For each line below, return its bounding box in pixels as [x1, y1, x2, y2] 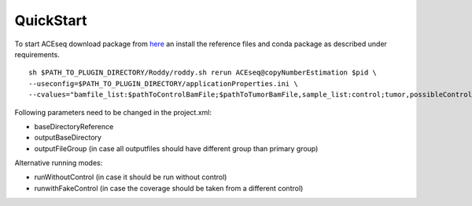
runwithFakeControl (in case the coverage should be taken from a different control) [34, 183, 304, 193]
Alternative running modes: [14, 158, 103, 168]
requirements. [14, 49, 61, 59]
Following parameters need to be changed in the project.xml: [14, 107, 212, 117]
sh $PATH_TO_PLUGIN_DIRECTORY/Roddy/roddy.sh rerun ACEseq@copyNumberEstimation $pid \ [28, 68, 378, 78]
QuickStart [14, 12, 87, 29]
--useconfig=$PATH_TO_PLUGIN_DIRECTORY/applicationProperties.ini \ [28, 79, 298, 88]
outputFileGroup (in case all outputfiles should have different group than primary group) [34, 143, 319, 153]
